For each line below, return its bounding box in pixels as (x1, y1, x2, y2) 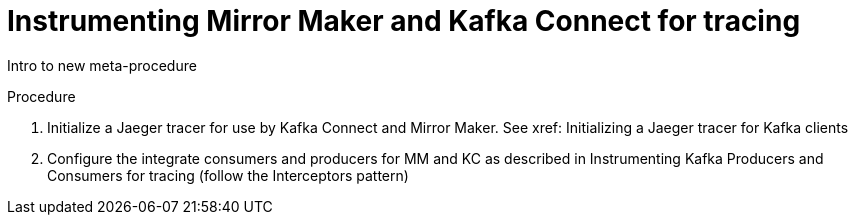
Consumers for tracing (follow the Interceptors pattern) (47, 166, 409, 184)
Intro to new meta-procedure (7, 56, 197, 74)
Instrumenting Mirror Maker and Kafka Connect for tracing (7, 4, 801, 38)
